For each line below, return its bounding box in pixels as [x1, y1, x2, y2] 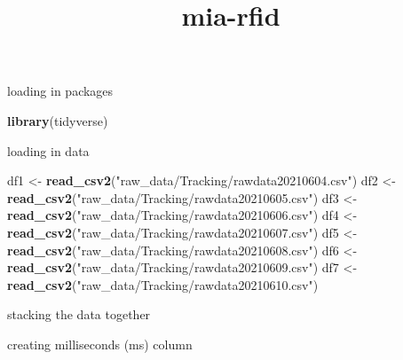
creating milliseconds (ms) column [7, 334, 193, 353]
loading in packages [7, 82, 114, 100]
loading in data [7, 141, 90, 160]
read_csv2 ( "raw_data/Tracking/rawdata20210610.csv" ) [7, 275, 319, 293]
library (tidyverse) [7, 111, 108, 129]
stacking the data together [7, 305, 151, 324]
